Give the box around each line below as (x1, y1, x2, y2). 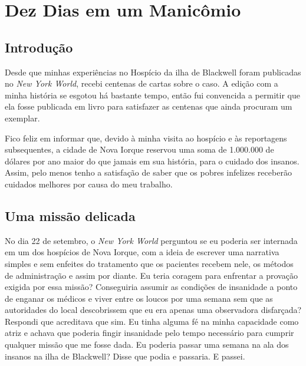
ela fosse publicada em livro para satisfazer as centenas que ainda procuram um (5, 100, 292, 113)
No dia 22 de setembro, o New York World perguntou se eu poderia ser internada (5, 234, 298, 246)
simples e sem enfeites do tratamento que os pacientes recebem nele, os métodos (5, 257, 294, 269)
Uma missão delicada (5, 206, 136, 225)
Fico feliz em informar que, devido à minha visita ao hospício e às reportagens (5, 131, 287, 144)
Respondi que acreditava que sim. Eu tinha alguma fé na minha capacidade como (5, 315, 299, 327)
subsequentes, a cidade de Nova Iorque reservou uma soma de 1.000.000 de (5, 143, 274, 156)
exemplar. (5, 111, 40, 124)
